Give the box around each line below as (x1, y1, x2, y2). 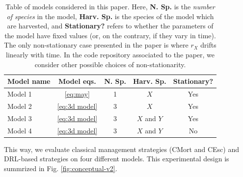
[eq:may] (64, 89, 90, 99)
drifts (200, 40, 216, 50)
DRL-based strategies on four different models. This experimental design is (4, 153, 229, 164)
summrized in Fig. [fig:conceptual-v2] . (4, 163, 117, 173)
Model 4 (7, 125, 32, 135)
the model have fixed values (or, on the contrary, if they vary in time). (4, 30, 216, 40)
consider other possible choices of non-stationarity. (34, 59, 186, 69)
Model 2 (7, 101, 32, 111)
